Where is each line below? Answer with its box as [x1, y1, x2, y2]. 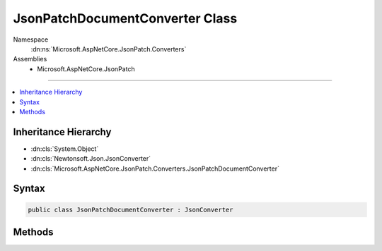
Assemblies [13, 55, 47, 63]
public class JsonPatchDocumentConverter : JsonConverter [28, 205, 233, 214]
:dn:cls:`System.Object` [30, 145, 99, 153]
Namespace [13, 35, 49, 44]
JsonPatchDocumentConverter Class [13, 11, 238, 26]
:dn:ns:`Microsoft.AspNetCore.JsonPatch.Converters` [30, 44, 187, 53]
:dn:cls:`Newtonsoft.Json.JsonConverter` [30, 154, 151, 163]
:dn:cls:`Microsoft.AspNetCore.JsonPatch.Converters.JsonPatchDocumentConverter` [30, 164, 279, 173]
